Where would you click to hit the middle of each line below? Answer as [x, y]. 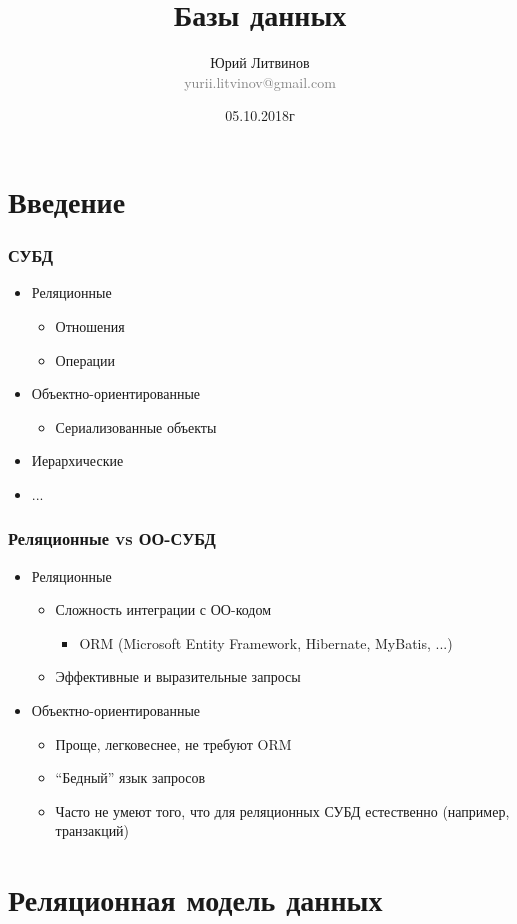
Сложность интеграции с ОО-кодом [163, 609]
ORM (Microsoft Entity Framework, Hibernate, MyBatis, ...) [266, 642]
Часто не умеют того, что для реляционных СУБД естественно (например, [282, 810]
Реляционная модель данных [195, 899]
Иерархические [77, 460]
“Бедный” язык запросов [130, 777]
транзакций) [92, 830]
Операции [85, 359]
